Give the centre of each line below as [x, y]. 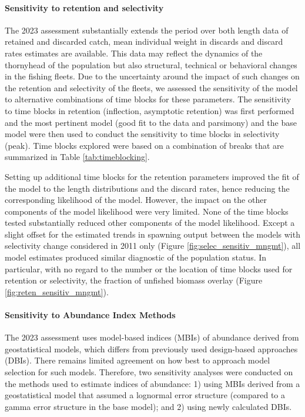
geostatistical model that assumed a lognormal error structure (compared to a [145, 395]
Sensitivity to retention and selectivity [84, 7]
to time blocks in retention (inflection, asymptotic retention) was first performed [150, 110]
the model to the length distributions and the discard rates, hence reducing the [147, 188]
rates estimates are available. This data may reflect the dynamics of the [134, 53]
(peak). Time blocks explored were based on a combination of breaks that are [144, 145]
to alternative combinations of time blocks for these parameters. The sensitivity [148, 99]
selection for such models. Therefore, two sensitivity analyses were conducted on [149, 372]
